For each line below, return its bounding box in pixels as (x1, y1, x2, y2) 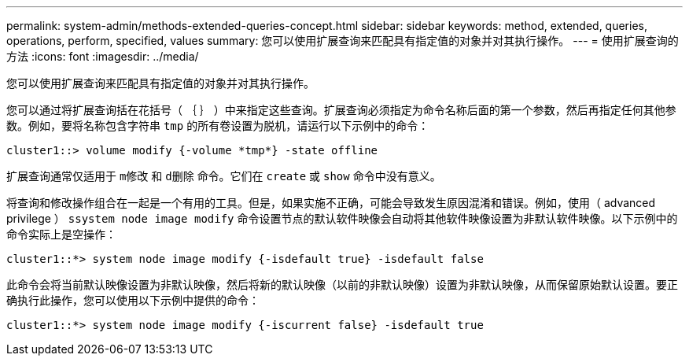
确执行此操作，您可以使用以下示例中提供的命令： (6, 294, 260, 307)
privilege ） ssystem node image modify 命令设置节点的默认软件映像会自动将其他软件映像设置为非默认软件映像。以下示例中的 (6, 212, 678, 225)
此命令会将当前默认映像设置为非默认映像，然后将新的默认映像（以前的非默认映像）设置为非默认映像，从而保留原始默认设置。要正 (6, 278, 678, 291)
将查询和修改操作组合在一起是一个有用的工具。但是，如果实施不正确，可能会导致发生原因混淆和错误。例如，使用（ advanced (6, 196, 656, 209)
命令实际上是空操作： (6, 227, 116, 241)
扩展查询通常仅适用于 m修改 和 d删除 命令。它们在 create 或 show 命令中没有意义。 (6, 169, 441, 183)
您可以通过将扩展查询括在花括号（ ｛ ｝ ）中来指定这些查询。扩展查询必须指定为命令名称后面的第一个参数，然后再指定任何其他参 (6, 103, 676, 116)
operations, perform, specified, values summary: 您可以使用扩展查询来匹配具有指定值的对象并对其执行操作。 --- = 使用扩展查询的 (6, 34, 679, 47)
